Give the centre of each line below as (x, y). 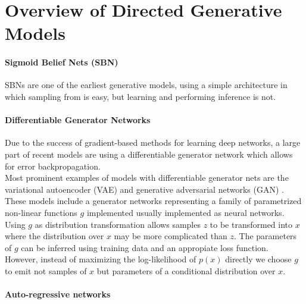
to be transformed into (251, 224)
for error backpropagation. (53, 166)
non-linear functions (41, 212)
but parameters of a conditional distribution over (186, 270)
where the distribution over (54, 236)
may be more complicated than (171, 236)
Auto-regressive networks (58, 294)
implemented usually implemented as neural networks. (185, 212)
